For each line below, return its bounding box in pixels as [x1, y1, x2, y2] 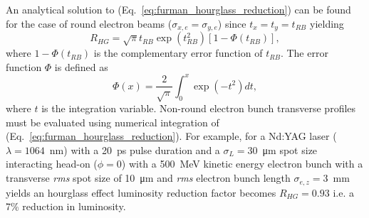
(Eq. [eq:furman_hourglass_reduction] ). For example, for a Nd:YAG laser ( [6, 129, 337, 143]
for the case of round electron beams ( [6, 16, 172, 31]
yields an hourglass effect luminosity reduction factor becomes [6, 185, 276, 200]
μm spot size [262, 142, 318, 157]
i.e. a [333, 185, 354, 200]
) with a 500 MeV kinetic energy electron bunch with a [121, 156, 363, 171]
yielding [309, 16, 344, 31]
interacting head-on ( [6, 156, 98, 171]
